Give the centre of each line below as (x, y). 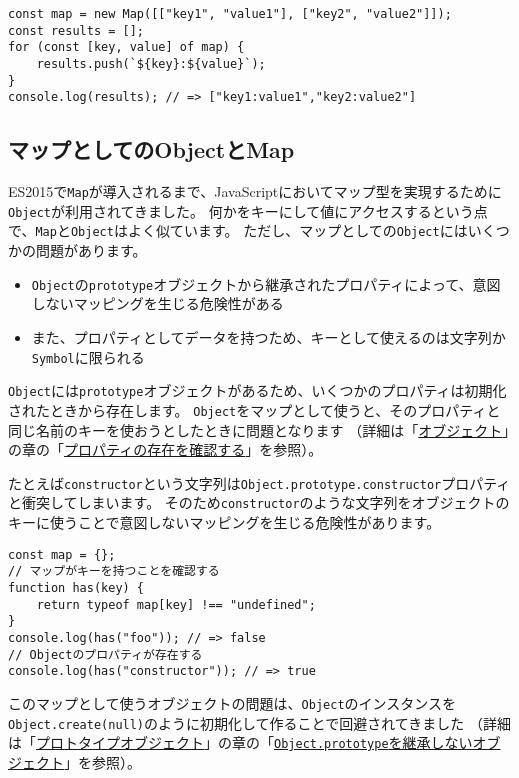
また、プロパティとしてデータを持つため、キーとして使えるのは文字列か (268, 336)
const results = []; (76, 30)
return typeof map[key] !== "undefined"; (176, 604)
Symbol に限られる (88, 356)
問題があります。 (91, 250)
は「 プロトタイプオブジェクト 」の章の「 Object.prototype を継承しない (240, 742)
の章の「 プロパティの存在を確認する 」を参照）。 (165, 449)
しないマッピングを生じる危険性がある (157, 303)
